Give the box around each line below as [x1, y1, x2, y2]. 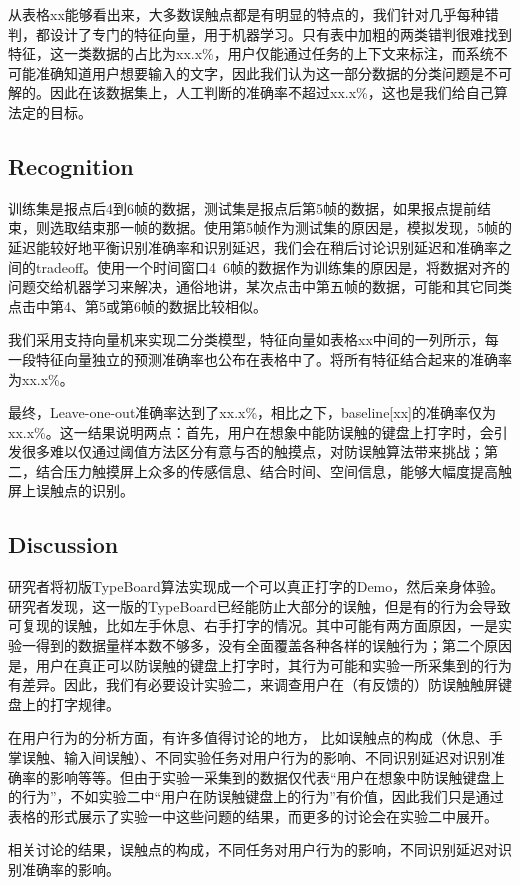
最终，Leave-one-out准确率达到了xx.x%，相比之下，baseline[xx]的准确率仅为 [8, 402, 496, 423]
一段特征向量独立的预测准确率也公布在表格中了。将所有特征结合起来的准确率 [8, 348, 512, 369]
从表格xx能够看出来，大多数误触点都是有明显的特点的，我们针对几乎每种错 [8, 4, 499, 24]
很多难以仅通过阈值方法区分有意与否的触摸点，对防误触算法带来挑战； [21, 441, 484, 462]
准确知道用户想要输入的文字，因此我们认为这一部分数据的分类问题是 [35, 62, 484, 83]
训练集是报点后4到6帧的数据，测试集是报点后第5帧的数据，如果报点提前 [8, 197, 477, 218]
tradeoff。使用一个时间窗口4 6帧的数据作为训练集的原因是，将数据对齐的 [35, 256, 511, 277]
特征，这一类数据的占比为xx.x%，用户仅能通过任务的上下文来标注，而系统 [8, 43, 494, 64]
